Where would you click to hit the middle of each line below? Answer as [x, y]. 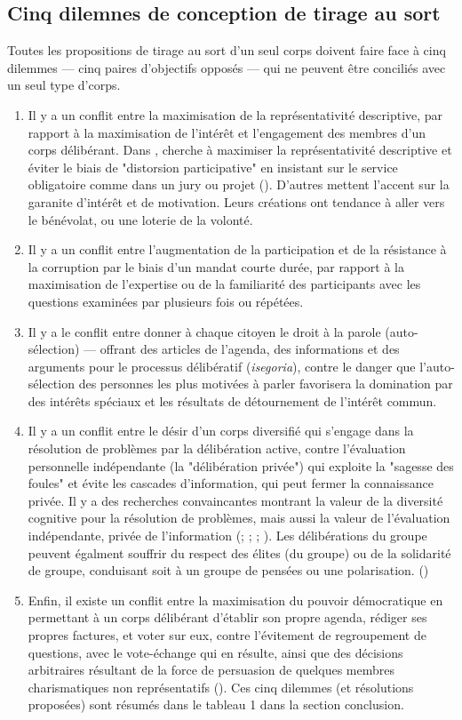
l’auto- [437, 366]
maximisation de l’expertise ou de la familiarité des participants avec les [224, 284]
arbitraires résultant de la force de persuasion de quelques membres [211, 670]
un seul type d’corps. [64, 85]
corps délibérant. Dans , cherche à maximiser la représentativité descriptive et [240, 150]
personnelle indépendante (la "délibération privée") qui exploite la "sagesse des [241, 465]
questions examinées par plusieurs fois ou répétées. [166, 301]
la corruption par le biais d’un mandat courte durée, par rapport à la [216, 266]
